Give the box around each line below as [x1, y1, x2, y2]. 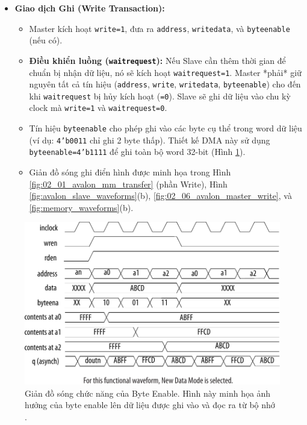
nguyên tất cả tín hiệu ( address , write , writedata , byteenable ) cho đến [29, 78, 301, 90]
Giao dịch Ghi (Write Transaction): [14, 2, 165, 14]
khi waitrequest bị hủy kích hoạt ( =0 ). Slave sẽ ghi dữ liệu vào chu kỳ [29, 89, 291, 102]
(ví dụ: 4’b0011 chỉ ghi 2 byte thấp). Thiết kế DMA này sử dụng [29, 133, 270, 146]
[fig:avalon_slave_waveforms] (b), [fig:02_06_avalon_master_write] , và [29, 189, 292, 202]
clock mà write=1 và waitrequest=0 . [29, 101, 167, 114]
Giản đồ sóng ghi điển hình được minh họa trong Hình [29, 166, 231, 178]
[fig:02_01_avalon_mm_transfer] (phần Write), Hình [29, 177, 228, 190]
